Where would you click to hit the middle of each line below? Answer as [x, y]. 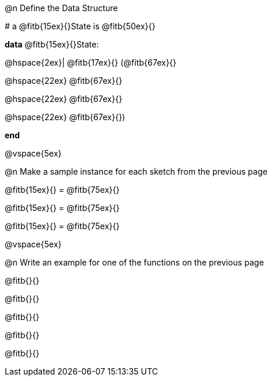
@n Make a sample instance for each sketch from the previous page [136, 171]
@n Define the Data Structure [61, 8]
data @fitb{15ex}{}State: [52, 44]
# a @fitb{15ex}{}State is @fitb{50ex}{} [80, 26]
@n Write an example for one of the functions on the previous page [135, 262]
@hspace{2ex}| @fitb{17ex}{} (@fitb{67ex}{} [91, 62]
